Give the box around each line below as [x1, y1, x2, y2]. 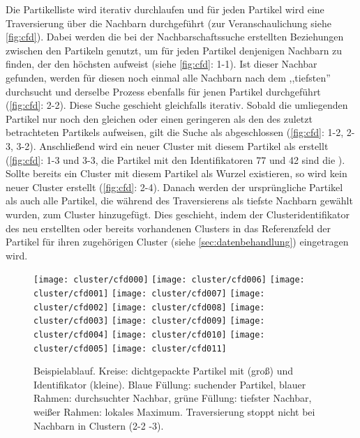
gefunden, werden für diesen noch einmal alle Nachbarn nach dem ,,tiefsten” [6, 70, 331, 84]
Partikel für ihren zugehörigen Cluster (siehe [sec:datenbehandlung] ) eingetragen [6, 234, 349, 249]
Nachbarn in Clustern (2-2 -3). [33, 418, 164, 432]
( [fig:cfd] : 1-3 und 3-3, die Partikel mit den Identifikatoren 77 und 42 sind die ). [6, 152, 345, 167]
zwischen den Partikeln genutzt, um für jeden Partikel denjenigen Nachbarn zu [6, 43, 343, 57]
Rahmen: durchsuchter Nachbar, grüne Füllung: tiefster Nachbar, [33, 391, 312, 405]
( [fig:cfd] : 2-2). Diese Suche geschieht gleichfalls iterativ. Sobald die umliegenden [6, 98, 348, 112]
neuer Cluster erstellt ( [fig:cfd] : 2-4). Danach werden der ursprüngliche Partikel [6, 179, 343, 194]
